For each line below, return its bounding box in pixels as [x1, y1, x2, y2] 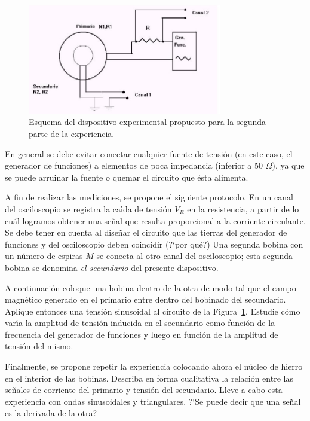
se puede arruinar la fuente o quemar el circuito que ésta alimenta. [5, 170, 248, 183]
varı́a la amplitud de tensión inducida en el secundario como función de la [5, 316, 275, 329]
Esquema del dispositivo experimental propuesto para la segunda [29, 115, 266, 128]
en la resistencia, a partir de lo [187, 202, 299, 215]
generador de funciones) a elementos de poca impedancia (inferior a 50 [5, 159, 263, 172]
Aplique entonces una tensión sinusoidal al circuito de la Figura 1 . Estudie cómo [5, 304, 300, 317]
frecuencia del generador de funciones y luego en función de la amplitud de [5, 328, 278, 340]
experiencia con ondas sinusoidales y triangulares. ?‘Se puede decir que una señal [5, 395, 301, 407]
